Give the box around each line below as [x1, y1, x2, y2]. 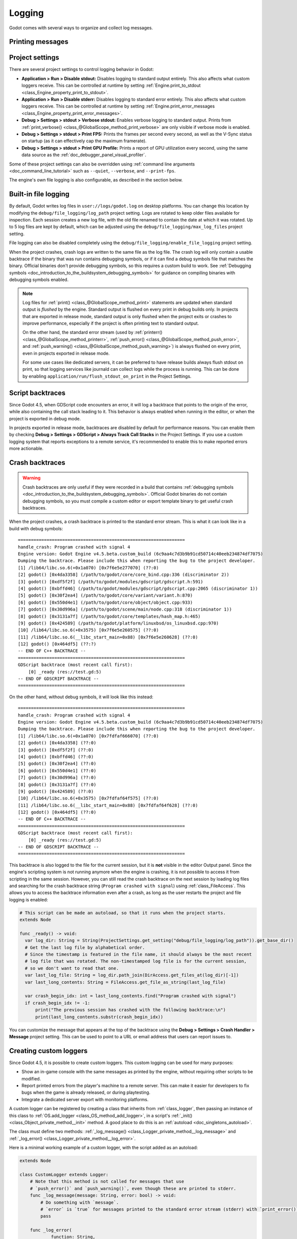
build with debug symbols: [9, 525, 63, 531]
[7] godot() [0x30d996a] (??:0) [18, 775, 97, 781]
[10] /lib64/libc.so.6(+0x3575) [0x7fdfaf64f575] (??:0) [18, 795, 159, 801]
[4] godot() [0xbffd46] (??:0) [18, 754, 94, 759]
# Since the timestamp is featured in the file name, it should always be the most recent [25, 952, 252, 957]
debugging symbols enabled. [9, 277, 69, 282]
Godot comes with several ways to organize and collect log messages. [9, 25, 153, 31]
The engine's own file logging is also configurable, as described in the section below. [9, 177, 183, 183]
